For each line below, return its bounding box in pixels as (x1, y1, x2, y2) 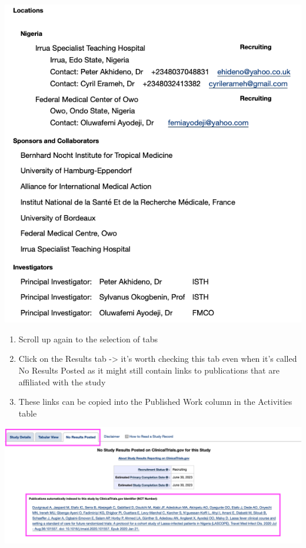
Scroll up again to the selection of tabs (18, 332, 158, 345)
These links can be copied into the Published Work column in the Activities (18, 395, 292, 408)
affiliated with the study (18, 375, 106, 388)
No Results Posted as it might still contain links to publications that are (18, 364, 280, 376)
